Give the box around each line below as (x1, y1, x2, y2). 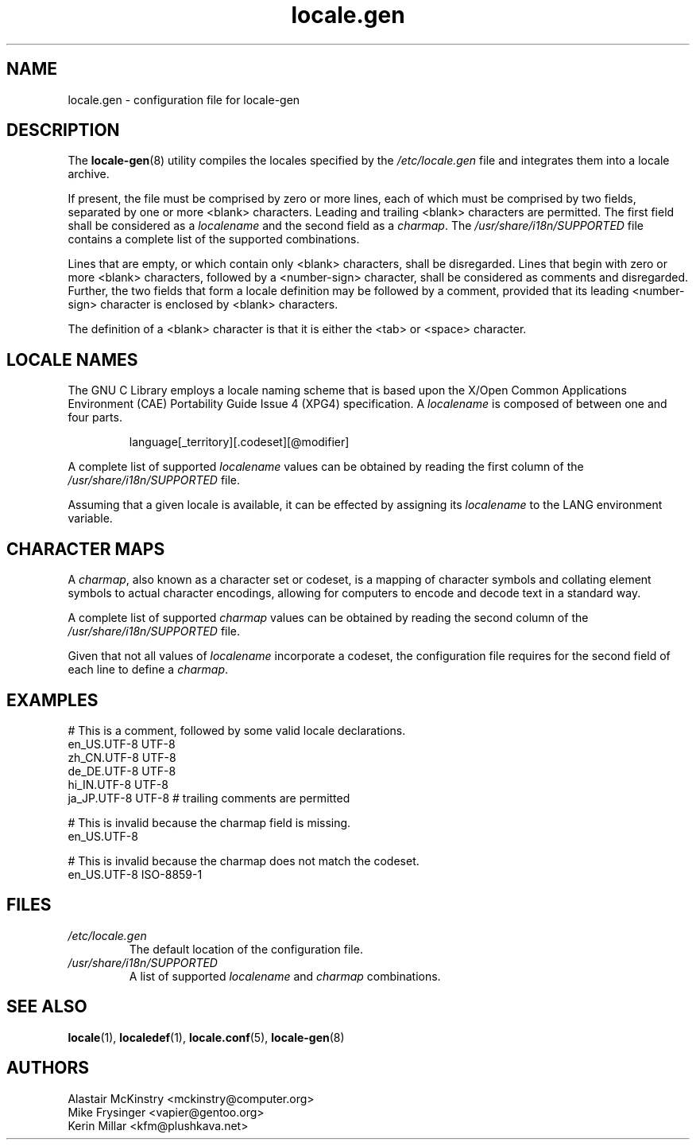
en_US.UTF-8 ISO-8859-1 (68, 867, 203, 881)
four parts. (68, 410, 122, 425)
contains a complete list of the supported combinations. (68, 232, 360, 247)
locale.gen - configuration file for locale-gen (68, 92, 300, 107)
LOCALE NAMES (6, 349, 138, 370)
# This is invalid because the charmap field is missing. (68, 815, 351, 829)
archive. (68, 167, 110, 181)
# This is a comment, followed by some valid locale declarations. (68, 723, 406, 737)
